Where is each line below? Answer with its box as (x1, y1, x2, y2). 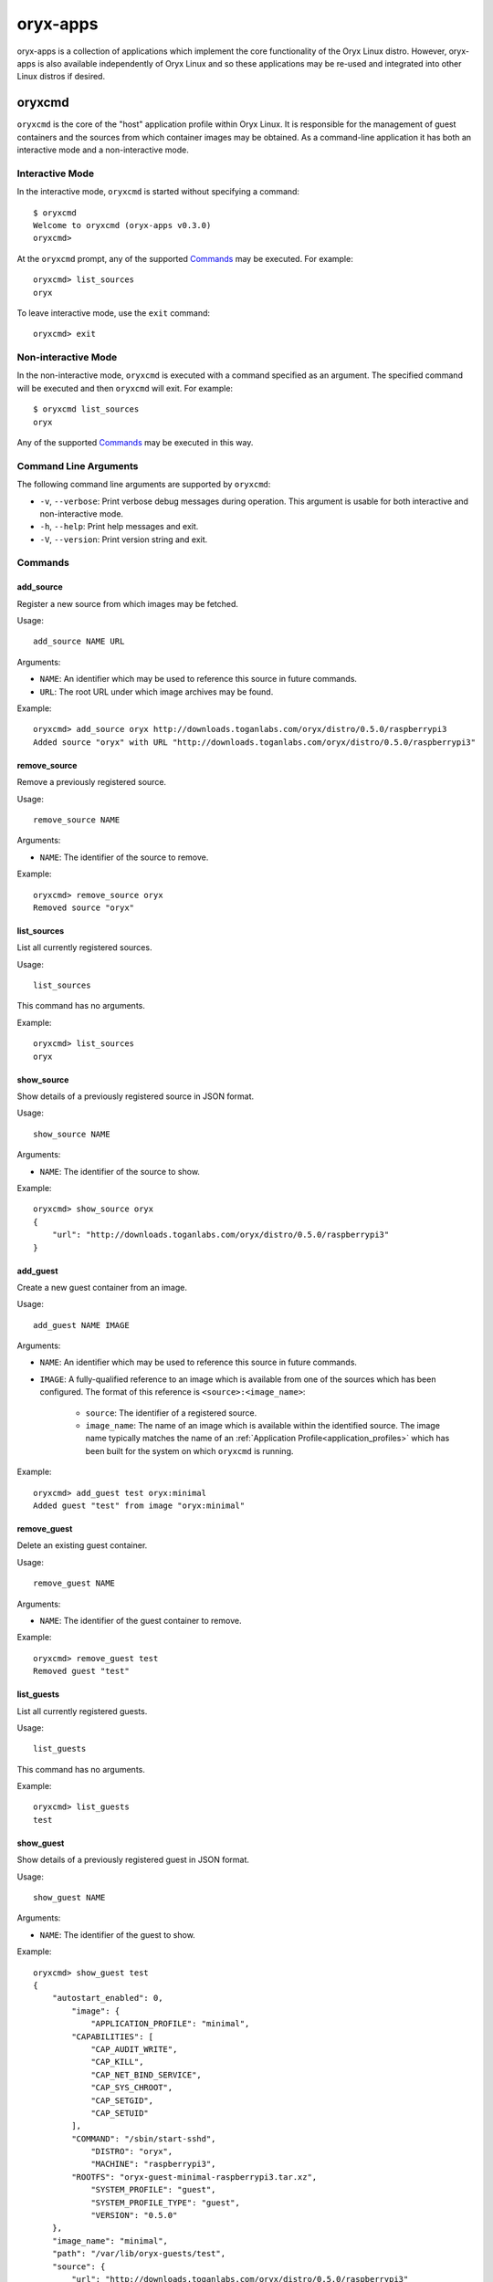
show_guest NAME (33, 1892, 106, 1903)
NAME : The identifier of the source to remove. (39, 852, 209, 863)
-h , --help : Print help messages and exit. (39, 521, 199, 532)
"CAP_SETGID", (90, 2095, 154, 2106)
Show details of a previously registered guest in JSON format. (16, 1854, 250, 1866)
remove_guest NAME (33, 1578, 116, 1588)
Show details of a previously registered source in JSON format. (16, 1091, 255, 1102)
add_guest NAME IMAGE (33, 1320, 130, 1330)
